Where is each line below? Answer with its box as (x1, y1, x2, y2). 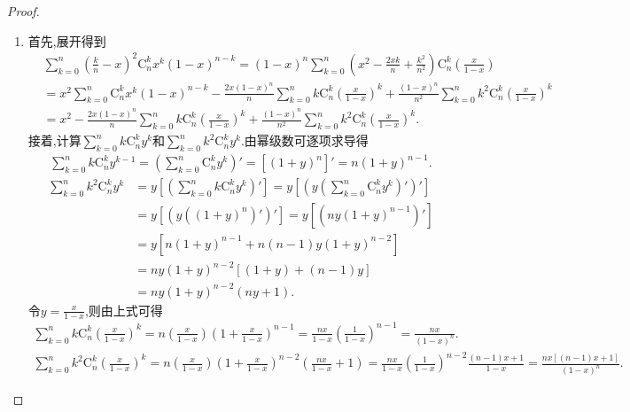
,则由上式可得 (84, 300, 163, 319)
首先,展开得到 (27, 31, 106, 50)
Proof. (7, 2, 40, 19)
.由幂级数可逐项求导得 (240, 131, 369, 150)
